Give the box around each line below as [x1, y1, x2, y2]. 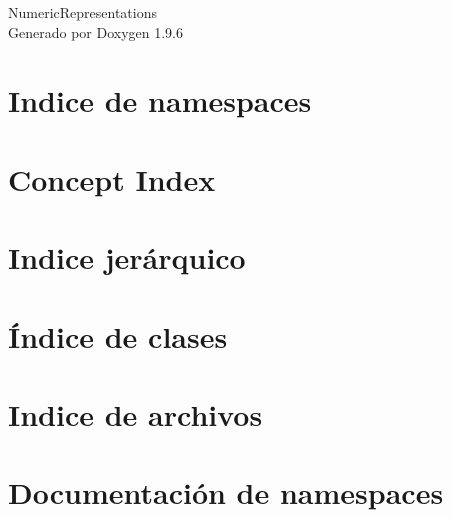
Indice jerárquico [8, 237, 246, 278]
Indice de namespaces [8, 80, 312, 121]
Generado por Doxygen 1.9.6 [8, 21, 183, 42]
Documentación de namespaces [8, 472, 444, 513]
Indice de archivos [8, 393, 263, 434]
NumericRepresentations [8, 2, 157, 22]
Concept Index [8, 158, 216, 199]
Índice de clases [8, 315, 228, 356]
